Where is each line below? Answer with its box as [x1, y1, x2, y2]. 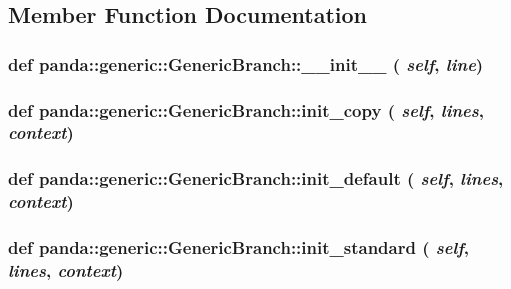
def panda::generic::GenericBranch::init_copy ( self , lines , [8, 97, 484, 122]
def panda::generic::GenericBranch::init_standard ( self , [8, 235, 470, 260]
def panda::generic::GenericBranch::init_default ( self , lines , [8, 166, 504, 191]
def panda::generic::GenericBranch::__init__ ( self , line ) [8, 51, 484, 76]
